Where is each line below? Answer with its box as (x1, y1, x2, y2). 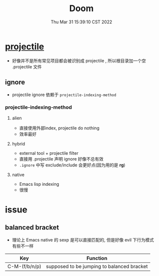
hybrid (12, 141, 25, 146)
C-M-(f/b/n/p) (7, 263, 42, 270)
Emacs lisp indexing (19, 181, 60, 187)
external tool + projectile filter (19, 150, 79, 156)
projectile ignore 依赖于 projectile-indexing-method (12, 92, 116, 97)
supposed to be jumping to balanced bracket (46, 263, 148, 270)
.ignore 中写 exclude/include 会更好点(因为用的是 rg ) (19, 162, 126, 168)
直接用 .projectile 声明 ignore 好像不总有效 (19, 156, 104, 162)
